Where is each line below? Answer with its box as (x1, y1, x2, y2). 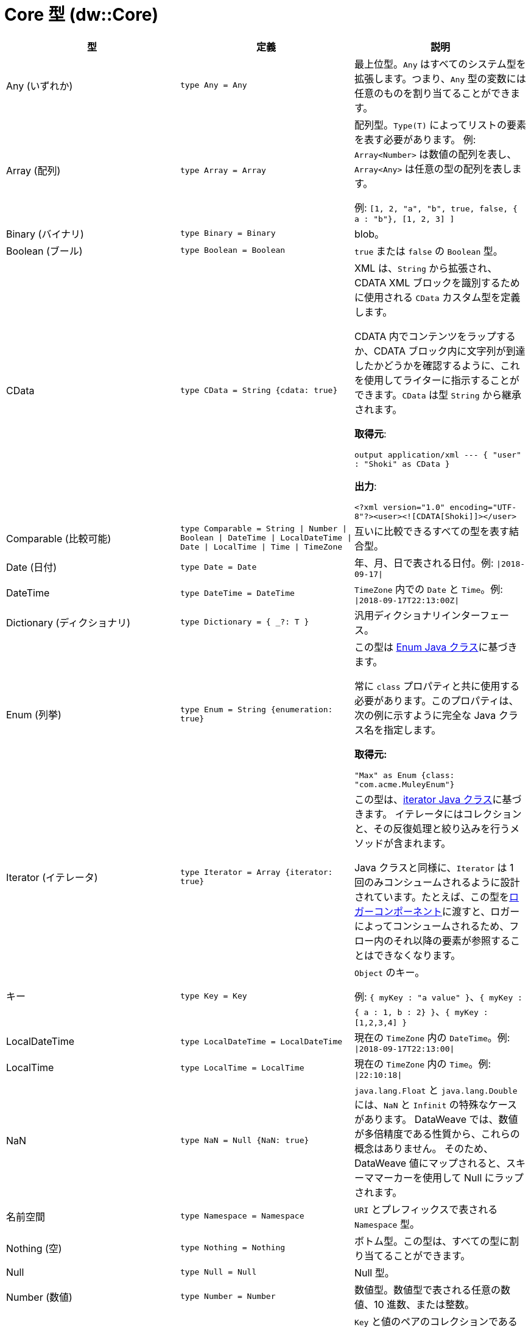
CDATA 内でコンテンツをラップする (354, 330, 516, 342)
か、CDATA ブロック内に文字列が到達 (354, 344, 526, 357)
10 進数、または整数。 (373, 1298, 475, 1311)
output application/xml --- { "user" (354, 450, 521, 459)
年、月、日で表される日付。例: (354, 556, 494, 569)
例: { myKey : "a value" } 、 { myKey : (354, 990, 522, 1003)
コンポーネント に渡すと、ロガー (373, 905, 520, 918)
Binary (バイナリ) (6, 227, 84, 240)
